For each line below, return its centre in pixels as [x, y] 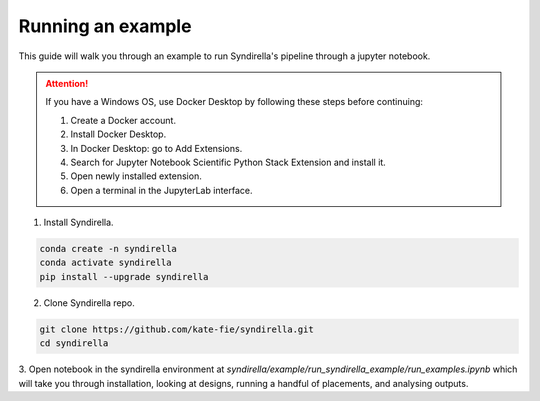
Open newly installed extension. [136, 176]
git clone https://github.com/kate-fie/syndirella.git [176, 329]
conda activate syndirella [105, 263]
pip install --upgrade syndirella [124, 276]
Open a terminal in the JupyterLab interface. [162, 190]
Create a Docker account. [123, 120]
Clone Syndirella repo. [89, 302]
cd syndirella [74, 343]
